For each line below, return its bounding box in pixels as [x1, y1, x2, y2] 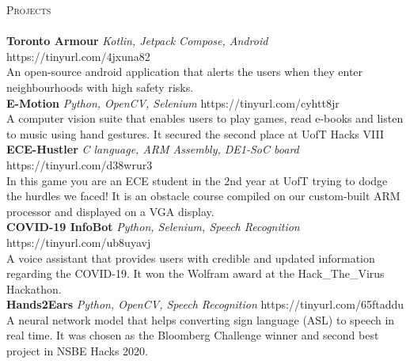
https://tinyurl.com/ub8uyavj [6, 233, 151, 250]
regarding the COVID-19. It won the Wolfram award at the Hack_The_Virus [6, 265, 385, 282]
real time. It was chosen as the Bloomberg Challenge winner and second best [6, 327, 379, 343]
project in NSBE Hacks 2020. [6, 343, 149, 359]
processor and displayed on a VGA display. [6, 203, 214, 219]
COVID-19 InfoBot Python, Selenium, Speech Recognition [6, 218, 300, 235]
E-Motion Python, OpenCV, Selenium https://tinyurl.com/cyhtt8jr [6, 94, 340, 111]
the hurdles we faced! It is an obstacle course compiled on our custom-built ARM [6, 188, 401, 204]
